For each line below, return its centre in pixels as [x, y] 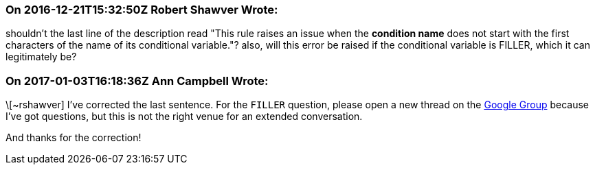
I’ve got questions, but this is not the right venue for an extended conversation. [184, 117]
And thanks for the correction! [74, 138]
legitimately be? [41, 57]
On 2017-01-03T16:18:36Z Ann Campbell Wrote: [137, 81]
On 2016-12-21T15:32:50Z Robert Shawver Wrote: [142, 10]
